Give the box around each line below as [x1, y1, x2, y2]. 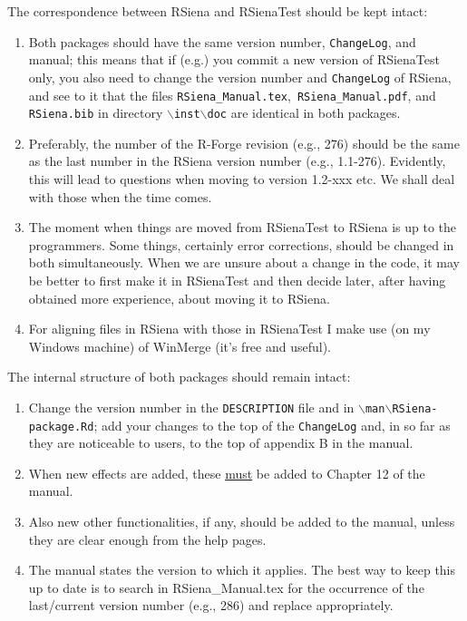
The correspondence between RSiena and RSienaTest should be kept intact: [7, 2, 428, 20]
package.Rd [28, 420, 94, 433]
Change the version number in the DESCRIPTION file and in [28, 397, 355, 416]
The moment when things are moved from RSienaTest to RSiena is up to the [28, 218, 457, 237]
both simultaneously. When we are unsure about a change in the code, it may [28, 253, 460, 272]
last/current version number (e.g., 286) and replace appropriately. [28, 596, 394, 615]
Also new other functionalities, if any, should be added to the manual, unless [28, 512, 455, 531]
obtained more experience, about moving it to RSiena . [28, 288, 330, 307]
